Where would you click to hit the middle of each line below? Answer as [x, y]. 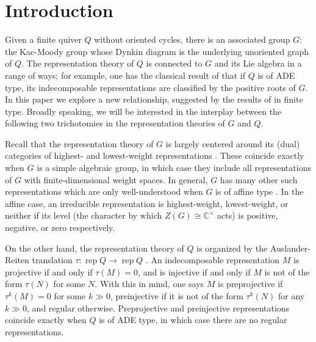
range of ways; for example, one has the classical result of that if [125, 75]
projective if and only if [49, 271]
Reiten [17, 260]
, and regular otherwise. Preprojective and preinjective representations [158, 307]
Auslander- [290, 248]
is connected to [174, 63]
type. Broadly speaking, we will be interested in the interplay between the [143, 111]
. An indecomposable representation [213, 260]
